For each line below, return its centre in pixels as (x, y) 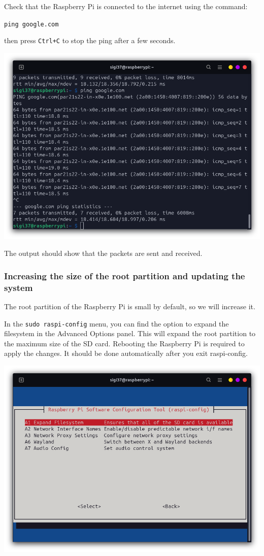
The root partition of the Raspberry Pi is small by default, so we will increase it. (130, 306)
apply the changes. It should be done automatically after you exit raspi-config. (126, 353)
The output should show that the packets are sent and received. (103, 253)
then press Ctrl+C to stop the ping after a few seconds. (90, 40)
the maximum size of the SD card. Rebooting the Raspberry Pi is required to (124, 343)
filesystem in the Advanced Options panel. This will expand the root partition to (130, 333)
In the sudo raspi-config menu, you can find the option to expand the (117, 323)
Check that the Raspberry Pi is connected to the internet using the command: (126, 6)
